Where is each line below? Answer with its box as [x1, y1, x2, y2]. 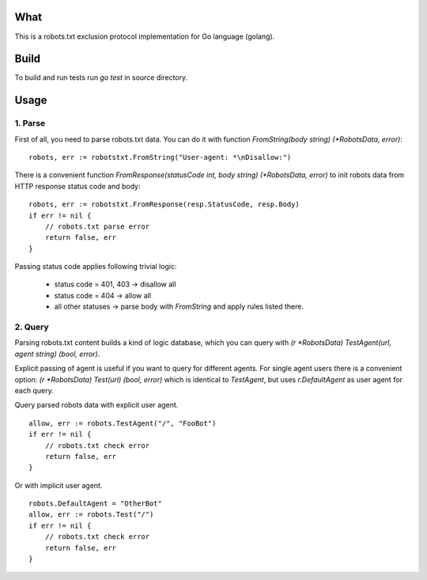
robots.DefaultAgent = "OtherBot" [28, 499, 162, 508]
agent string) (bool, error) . [14, 349, 100, 358]
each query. [14, 385, 55, 395]
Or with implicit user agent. [14, 480, 103, 490]
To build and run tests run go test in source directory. [14, 73, 188, 82]
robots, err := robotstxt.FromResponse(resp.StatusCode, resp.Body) [28, 200, 300, 209]
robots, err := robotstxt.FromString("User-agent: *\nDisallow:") [28, 153, 292, 161]
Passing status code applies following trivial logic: [14, 262, 177, 271]
